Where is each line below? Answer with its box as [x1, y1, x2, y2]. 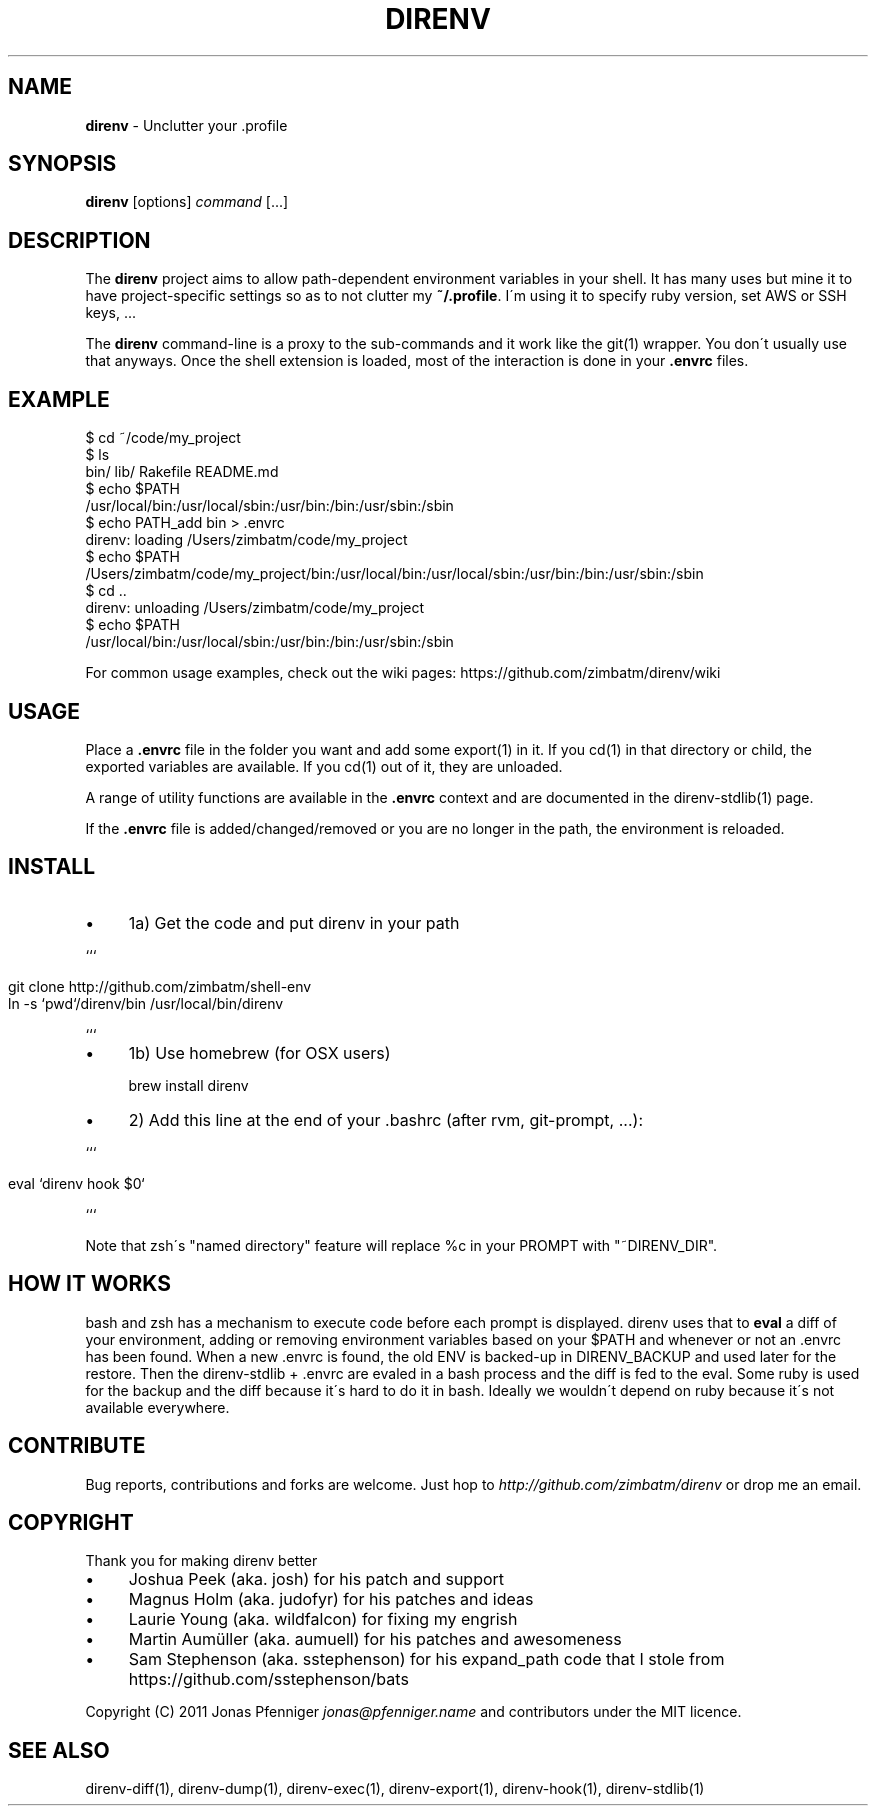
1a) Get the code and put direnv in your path [128, 912, 460, 933]
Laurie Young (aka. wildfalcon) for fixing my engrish [128, 1609, 518, 1630]
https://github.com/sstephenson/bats [128, 1669, 409, 1690]
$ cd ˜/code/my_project [85, 429, 241, 447]
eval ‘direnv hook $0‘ [8, 1174, 145, 1192]
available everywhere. [85, 1398, 230, 1416]
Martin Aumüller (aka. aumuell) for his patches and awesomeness [128, 1629, 622, 1650]
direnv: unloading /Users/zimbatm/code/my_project [85, 599, 425, 617]
